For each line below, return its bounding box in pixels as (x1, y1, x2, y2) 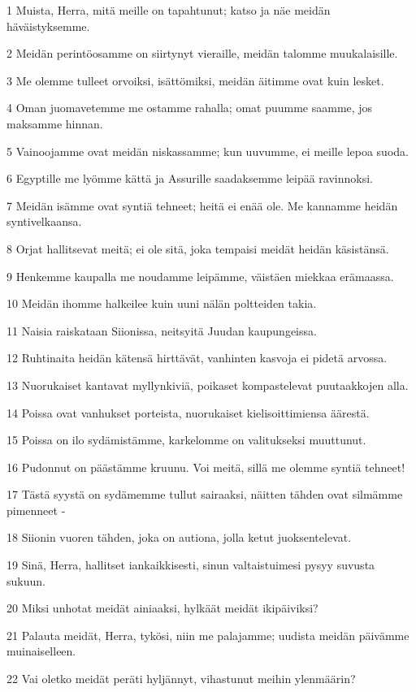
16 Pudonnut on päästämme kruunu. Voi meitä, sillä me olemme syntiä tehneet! (6, 458, 405, 475)
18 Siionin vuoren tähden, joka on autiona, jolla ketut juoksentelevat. (6, 529, 352, 546)
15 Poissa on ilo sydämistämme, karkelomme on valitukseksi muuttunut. (6, 431, 366, 448)
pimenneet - (6, 501, 66, 518)
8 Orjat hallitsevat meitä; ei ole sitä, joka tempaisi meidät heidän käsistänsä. (6, 240, 389, 257)
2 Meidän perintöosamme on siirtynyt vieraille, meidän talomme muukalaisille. (6, 45, 398, 62)
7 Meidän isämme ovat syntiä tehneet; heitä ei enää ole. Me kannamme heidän (6, 197, 398, 214)
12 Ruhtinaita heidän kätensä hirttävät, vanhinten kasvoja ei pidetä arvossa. (6, 349, 388, 366)
